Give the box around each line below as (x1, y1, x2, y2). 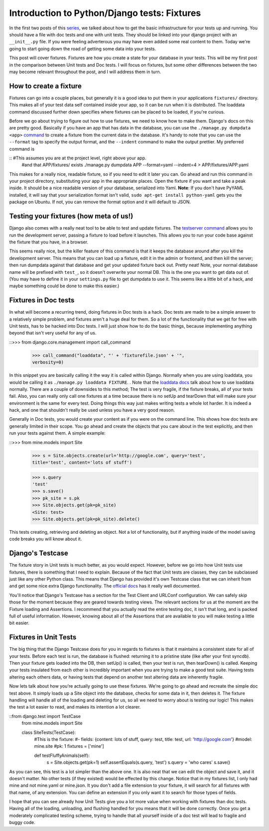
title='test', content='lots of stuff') (32, 460, 132, 466)
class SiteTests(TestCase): (21, 729, 76, 735)
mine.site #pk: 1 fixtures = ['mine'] (34, 743, 104, 749)
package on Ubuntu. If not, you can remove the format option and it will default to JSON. (9, 199, 191, 205)
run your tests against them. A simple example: (9, 430, 106, 436)
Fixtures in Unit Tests (9, 633, 77, 642)
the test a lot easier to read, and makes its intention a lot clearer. (9, 704, 141, 710)
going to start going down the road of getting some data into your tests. (9, 45, 156, 52)
